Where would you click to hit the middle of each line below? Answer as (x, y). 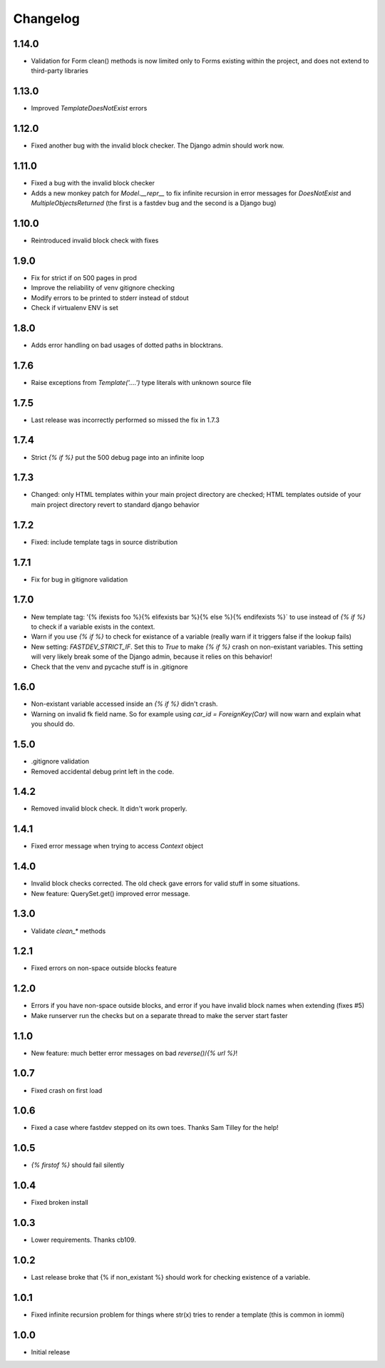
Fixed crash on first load (67, 1090)
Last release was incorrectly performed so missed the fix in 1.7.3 (125, 420)
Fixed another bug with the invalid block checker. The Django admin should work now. (158, 145)
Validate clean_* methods (68, 931)
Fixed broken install (60, 1203)
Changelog (46, 19)
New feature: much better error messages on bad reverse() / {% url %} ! (134, 1053)
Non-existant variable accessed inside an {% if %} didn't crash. (124, 704)
